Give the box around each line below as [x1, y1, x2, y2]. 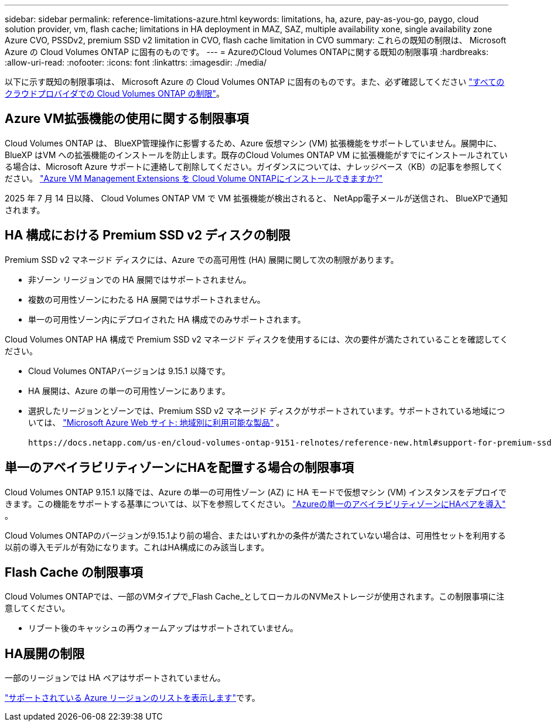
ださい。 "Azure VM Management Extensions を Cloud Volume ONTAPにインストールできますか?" [5, 173, 383, 183]
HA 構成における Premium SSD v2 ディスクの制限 [5, 228, 291, 243]
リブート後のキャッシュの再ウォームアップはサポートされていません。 [28, 623, 298, 633]
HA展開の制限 [5, 646, 85, 661]
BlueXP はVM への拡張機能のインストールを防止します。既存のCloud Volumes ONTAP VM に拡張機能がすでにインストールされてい [5, 149, 508, 160]
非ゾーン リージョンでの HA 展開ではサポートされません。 [28, 274, 251, 285]
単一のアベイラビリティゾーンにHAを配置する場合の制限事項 [5, 460, 354, 475]
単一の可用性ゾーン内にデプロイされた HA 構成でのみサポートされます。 [28, 314, 306, 324]
